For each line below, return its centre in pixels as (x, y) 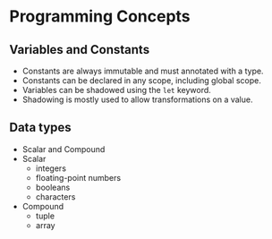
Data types (40, 128)
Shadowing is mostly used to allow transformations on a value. (137, 99)
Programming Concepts (100, 17)
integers (51, 168)
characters (55, 196)
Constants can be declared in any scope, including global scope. (141, 81)
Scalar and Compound (64, 149)
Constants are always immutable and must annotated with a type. (143, 71)
